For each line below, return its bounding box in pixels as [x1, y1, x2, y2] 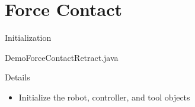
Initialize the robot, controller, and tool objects [18, 90, 190, 103]
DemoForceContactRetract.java [5, 51, 119, 63]
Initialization [5, 31, 52, 44]
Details [5, 71, 30, 83]
